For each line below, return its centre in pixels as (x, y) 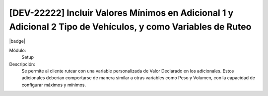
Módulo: (18, 50)
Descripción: (22, 64)
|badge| (17, 41)
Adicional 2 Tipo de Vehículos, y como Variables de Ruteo (130, 27)
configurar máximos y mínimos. (54, 85)
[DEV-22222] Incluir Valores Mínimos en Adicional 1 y (121, 13)
